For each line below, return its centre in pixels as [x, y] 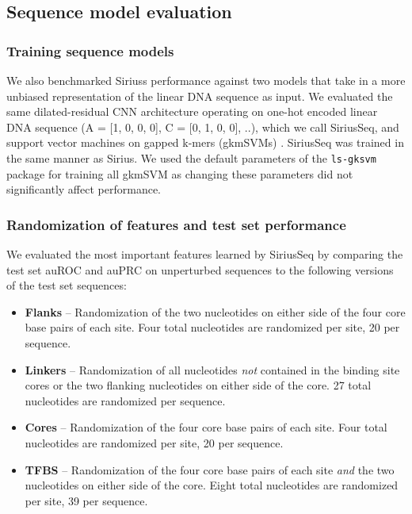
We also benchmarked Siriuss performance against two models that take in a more [206, 80]
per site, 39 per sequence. [86, 500]
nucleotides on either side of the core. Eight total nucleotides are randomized [212, 485]
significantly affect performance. [84, 189]
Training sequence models [90, 50]
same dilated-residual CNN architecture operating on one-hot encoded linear [192, 111]
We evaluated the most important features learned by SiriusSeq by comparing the [205, 254]
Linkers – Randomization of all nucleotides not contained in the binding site [212, 369]
